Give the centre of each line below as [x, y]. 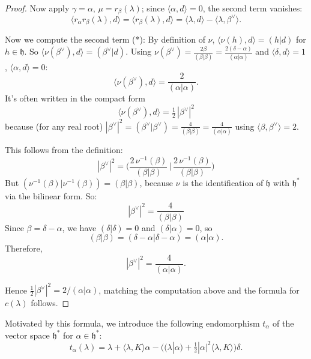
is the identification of [223, 182]
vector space [27, 335]
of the [283, 323]
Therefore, [24, 248]
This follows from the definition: [64, 150]
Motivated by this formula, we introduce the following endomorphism [132, 323]
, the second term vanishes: [252, 8]
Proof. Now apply [37, 8]
